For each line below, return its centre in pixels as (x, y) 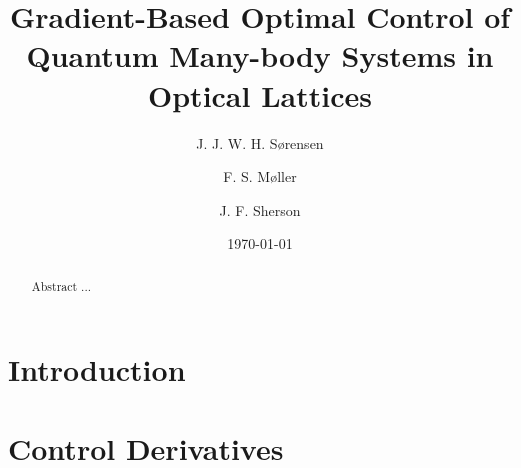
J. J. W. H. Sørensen (260, 142)
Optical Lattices (260, 94)
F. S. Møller (260, 176)
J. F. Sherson (260, 209)
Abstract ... (61, 285)
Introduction (97, 369)
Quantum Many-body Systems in (260, 55)
